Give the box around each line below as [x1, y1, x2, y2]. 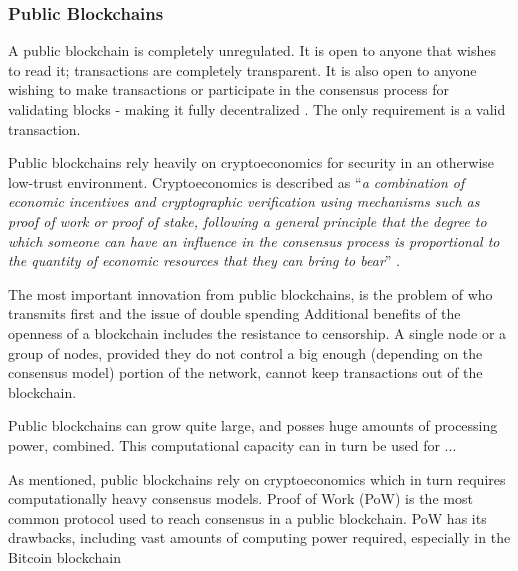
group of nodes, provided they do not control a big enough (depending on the [8, 342, 483, 363]
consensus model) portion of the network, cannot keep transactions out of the [8, 362, 483, 383]
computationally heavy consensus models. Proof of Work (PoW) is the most [8, 488, 473, 509]
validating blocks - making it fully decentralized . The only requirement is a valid [8, 99, 506, 119]
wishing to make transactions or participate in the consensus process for [8, 79, 450, 100]
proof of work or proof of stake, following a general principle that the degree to [8, 210, 487, 231]
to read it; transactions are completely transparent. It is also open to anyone [8, 59, 477, 80]
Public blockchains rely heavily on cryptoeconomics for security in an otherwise [8, 152, 495, 173]
